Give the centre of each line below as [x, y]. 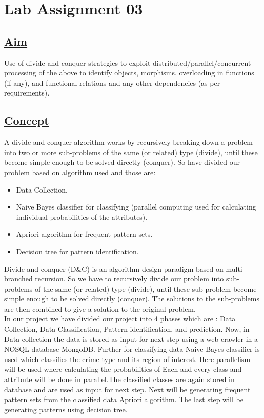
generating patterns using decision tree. [66, 409]
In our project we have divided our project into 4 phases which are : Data [120, 319]
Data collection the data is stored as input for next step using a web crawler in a [131, 339]
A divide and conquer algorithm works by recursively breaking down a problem [129, 142]
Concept [27, 120]
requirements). [27, 93]
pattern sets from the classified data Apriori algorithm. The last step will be [124, 399]
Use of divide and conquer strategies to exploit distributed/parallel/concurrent [128, 62]
